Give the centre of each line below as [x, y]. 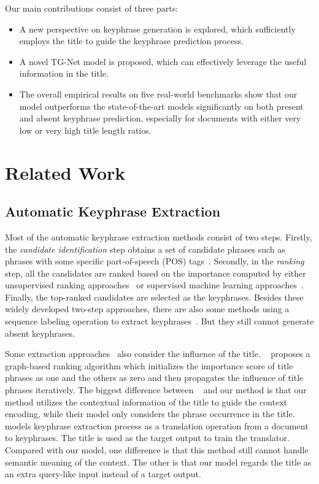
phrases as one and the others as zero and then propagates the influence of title [154, 378]
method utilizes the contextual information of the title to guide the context [146, 401]
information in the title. [64, 73]
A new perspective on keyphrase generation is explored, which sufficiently [157, 29]
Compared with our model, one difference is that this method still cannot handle [157, 450]
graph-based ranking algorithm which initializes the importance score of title [149, 365]
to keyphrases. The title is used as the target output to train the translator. [147, 438]
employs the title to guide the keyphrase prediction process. [131, 41]
